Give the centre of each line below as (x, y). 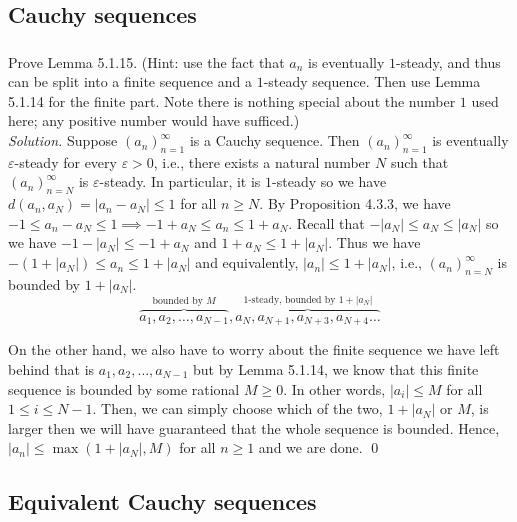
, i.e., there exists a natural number (262, 161)
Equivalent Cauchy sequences (162, 501)
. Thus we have (374, 242)
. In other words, (334, 388)
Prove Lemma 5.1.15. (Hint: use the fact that (146, 61)
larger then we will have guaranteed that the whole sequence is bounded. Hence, (254, 427)
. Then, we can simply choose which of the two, (237, 408)
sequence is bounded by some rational (124, 388)
